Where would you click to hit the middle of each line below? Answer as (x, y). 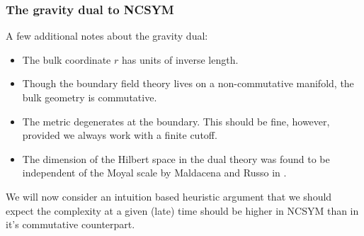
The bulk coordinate (67, 59)
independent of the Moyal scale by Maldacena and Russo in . (154, 173)
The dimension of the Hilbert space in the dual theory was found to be (176, 158)
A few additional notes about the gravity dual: (107, 36)
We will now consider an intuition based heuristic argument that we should (169, 196)
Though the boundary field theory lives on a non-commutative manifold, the (188, 83)
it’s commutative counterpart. (70, 224)
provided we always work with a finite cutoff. (120, 135)
